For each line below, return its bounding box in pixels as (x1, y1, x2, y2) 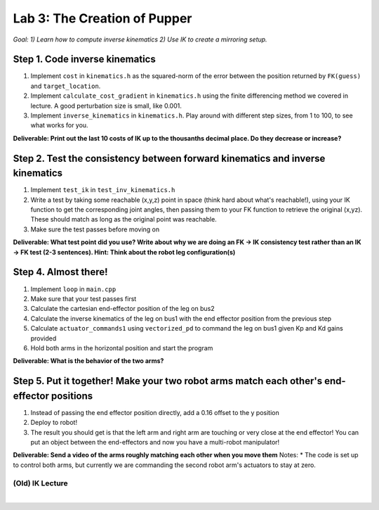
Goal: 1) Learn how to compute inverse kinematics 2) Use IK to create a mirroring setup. (13, 35, 267, 44)
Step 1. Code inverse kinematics (13, 53, 156, 65)
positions (51, 390, 93, 402)
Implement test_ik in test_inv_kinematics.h (30, 186, 175, 194)
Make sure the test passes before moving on (30, 225, 160, 234)
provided (30, 334, 57, 343)
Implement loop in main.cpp (30, 285, 117, 293)
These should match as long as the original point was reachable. (30, 215, 217, 224)
